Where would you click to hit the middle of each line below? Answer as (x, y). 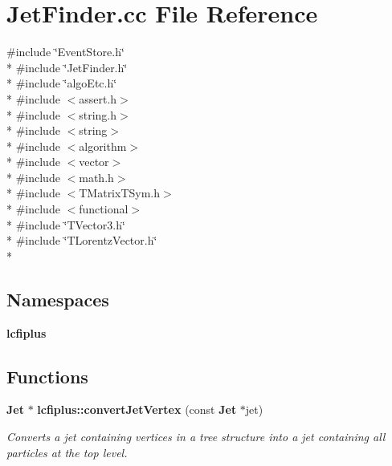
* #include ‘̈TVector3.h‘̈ (66, 224)
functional (104, 209)
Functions (47, 376)
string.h (98, 114)
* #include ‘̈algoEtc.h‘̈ (62, 83)
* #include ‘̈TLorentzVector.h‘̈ (82, 240)
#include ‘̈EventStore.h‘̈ (65, 52)
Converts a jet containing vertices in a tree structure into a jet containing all (196, 437)
